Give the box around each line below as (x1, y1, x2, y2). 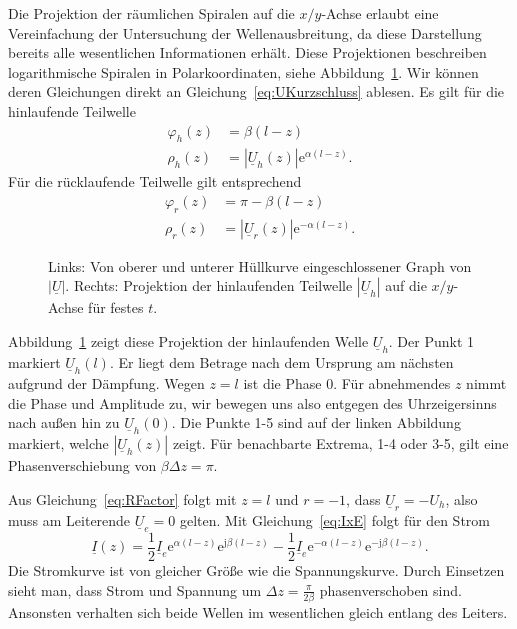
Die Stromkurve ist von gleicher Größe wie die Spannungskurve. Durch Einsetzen (8, 559, 505, 580)
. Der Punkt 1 (388, 331, 475, 352)
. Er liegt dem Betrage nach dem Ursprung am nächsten (109, 352, 454, 373)
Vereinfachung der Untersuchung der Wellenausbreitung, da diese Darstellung (8, 22, 482, 43)
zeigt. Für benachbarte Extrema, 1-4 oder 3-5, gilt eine (172, 433, 509, 454)
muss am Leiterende (8, 509, 131, 530)
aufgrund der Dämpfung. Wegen (8, 373, 205, 394)
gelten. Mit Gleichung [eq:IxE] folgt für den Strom (179, 509, 490, 530)
